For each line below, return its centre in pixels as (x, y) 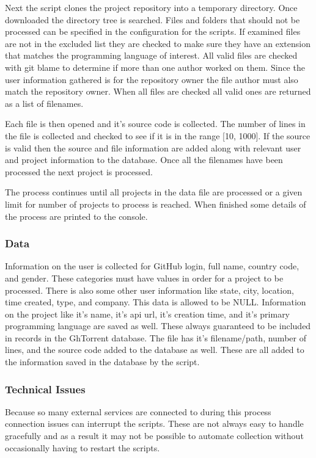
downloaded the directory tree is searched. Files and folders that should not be (152, 19)
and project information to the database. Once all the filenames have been (144, 160)
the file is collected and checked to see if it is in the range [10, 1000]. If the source (158, 135)
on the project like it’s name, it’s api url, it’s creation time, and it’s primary (148, 314)
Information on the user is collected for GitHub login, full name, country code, (152, 266)
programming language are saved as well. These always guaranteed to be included (158, 326)
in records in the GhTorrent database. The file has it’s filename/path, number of (156, 337)
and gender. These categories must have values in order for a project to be (144, 278)
